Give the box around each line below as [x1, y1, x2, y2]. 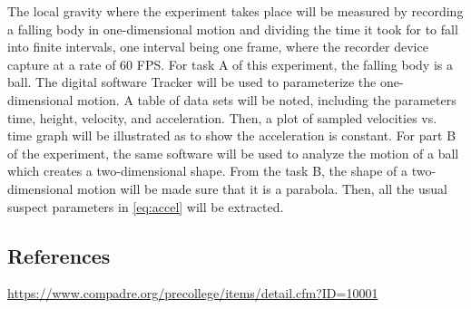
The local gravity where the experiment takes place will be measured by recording [7, 2, 464, 20]
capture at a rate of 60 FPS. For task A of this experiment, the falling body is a [7, 54, 453, 73]
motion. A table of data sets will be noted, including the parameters [77, 90, 456, 109]
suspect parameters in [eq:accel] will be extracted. [7, 197, 284, 216]
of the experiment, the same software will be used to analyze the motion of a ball [7, 143, 459, 162]
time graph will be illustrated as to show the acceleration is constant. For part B [7, 126, 456, 145]
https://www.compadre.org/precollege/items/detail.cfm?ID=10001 [7, 284, 378, 303]
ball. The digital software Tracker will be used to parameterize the [7, 72, 377, 92]
